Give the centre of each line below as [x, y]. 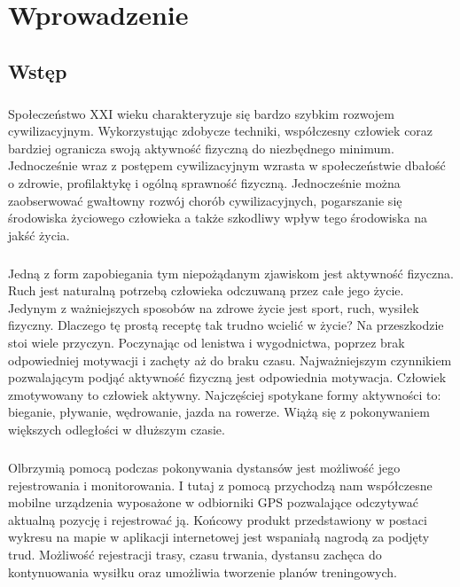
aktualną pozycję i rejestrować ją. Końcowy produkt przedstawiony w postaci [218, 519]
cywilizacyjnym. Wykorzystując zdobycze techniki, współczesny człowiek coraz [221, 131]
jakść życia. [39, 235]
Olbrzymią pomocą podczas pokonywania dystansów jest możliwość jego [204, 467]
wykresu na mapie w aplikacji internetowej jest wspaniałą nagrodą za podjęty [219, 537]
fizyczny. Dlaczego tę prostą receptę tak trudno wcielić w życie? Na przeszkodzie [226, 325]
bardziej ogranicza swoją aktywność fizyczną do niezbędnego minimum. [201, 148]
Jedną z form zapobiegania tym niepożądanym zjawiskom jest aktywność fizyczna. [231, 273]
